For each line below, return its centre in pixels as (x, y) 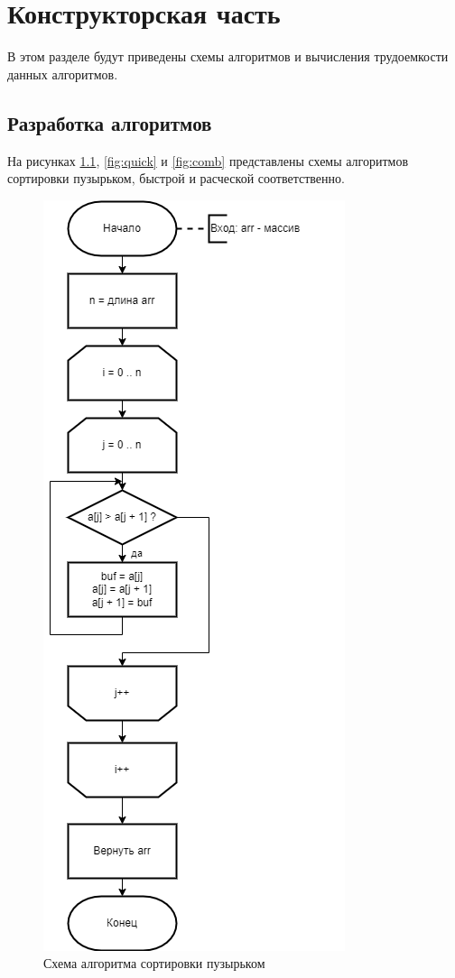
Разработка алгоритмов (110, 122)
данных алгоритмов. (63, 74)
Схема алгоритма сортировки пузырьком (154, 963)
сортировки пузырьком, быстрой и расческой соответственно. (176, 178)
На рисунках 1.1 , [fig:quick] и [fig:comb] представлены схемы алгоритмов (208, 160)
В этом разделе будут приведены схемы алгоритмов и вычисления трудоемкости (228, 56)
